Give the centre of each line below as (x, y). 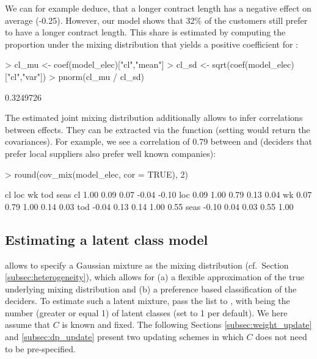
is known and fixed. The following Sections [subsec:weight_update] (187, 325)
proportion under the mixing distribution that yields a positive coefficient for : (151, 44)
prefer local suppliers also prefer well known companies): (111, 153)
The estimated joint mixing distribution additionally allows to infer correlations (154, 118)
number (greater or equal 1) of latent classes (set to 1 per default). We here (146, 312)
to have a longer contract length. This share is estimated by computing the (145, 32)
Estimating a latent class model (107, 239)
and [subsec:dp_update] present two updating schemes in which (124, 337)
